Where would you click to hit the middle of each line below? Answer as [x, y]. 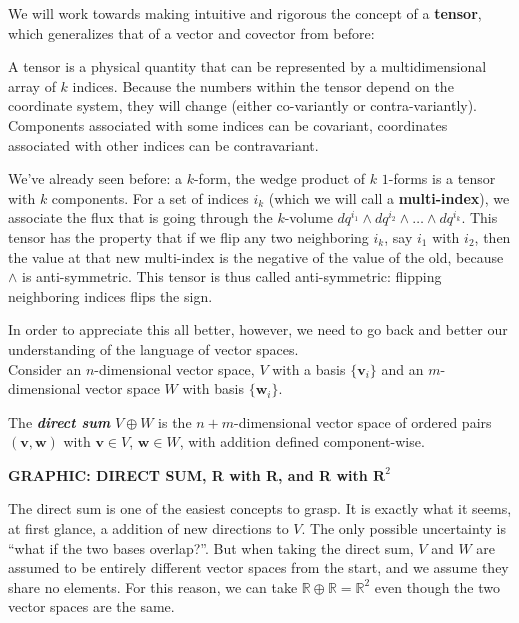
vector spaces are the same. [91, 606]
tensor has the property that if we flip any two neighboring [188, 236]
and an [402, 368]
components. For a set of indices [150, 197]
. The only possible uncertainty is [403, 528]
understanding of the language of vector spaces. [153, 348]
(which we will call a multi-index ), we [389, 197]
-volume [308, 217]
